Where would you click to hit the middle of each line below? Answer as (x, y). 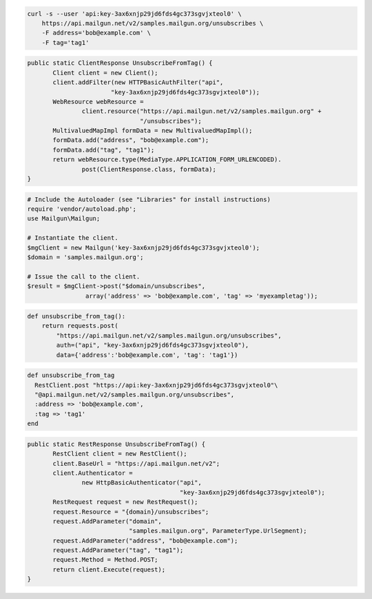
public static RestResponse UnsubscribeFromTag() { (116, 444)
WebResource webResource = (98, 101)
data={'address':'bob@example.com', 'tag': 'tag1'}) (147, 355)
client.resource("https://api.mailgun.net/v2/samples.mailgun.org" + (201, 111)
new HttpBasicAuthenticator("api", (142, 483)
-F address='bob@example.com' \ (96, 33)
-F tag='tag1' (65, 42)
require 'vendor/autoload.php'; (82, 209)
